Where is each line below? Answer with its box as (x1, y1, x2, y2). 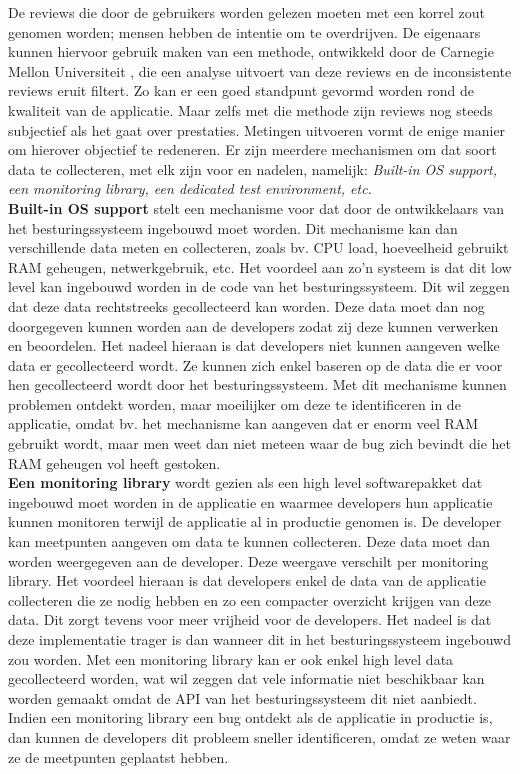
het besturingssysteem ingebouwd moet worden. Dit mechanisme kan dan (8, 217, 458, 238)
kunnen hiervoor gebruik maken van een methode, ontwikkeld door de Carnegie (8, 41, 494, 62)
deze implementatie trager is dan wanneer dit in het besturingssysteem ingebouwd (8, 629, 511, 649)
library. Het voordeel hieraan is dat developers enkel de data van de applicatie (8, 570, 486, 591)
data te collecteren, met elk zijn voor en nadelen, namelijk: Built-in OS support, (8, 158, 498, 179)
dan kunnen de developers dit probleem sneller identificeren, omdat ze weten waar (8, 726, 511, 747)
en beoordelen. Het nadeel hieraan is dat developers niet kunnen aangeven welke (8, 335, 500, 356)
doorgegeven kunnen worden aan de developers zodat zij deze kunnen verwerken (8, 315, 499, 336)
